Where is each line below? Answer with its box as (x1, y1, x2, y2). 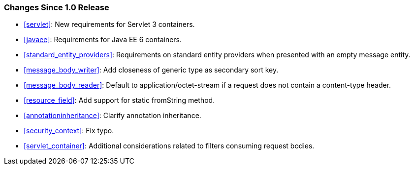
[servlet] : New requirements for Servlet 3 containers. (24, 20, 195, 29)
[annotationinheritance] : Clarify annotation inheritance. (24, 111, 201, 120)
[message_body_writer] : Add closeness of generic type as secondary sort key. (24, 66, 279, 74)
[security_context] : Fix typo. (24, 126, 114, 135)
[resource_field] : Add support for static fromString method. (24, 96, 215, 105)
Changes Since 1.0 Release (4, 2, 109, 12)
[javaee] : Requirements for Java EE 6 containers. (24, 35, 182, 44)
